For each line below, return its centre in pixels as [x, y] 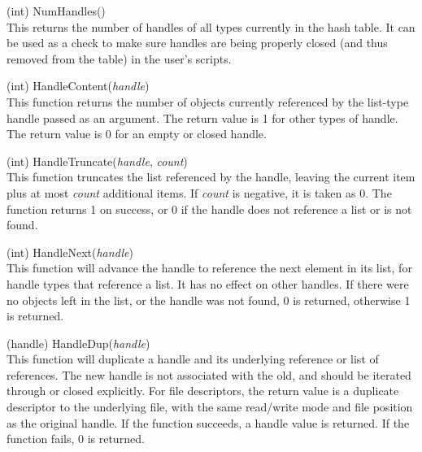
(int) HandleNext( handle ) [70, 252]
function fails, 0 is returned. [76, 439]
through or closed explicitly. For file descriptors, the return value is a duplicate [203, 391]
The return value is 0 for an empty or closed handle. [137, 134]
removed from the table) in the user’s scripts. [119, 58]
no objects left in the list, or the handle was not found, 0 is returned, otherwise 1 [209, 300]
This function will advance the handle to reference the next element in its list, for [209, 268]
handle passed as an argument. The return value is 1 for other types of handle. [202, 117]
